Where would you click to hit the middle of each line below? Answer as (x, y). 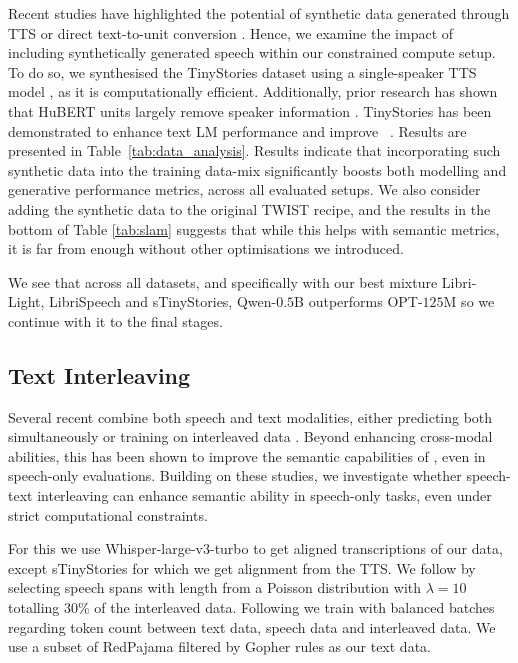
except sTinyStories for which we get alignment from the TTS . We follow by (242, 567)
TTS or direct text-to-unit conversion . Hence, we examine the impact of (231, 32)
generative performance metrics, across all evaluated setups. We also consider (244, 189)
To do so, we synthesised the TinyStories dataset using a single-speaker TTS (242, 71)
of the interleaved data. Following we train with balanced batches (294, 607)
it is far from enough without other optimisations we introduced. (206, 248)
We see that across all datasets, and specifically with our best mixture (223, 281)
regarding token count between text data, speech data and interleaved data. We (252, 626)
